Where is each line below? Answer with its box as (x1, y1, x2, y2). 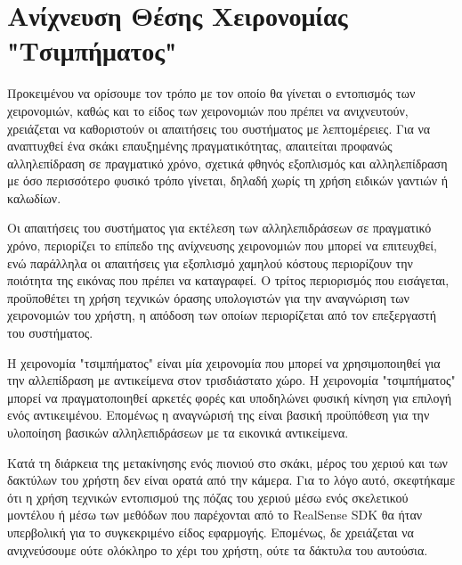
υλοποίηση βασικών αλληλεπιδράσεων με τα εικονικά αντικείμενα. (7, 423, 349, 441)
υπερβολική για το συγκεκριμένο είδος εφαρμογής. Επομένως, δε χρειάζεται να (7, 522, 414, 541)
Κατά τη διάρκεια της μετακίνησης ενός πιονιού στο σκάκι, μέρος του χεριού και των (7, 453, 448, 471)
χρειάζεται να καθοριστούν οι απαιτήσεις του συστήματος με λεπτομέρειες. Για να (7, 119, 431, 137)
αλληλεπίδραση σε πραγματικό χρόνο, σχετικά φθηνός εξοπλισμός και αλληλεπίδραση (7, 153, 448, 172)
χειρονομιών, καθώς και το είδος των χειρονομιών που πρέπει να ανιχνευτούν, (7, 101, 409, 119)
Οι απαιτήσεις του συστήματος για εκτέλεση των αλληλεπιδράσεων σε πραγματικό (7, 218, 432, 237)
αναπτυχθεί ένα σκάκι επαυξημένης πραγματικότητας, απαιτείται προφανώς (7, 136, 393, 155)
